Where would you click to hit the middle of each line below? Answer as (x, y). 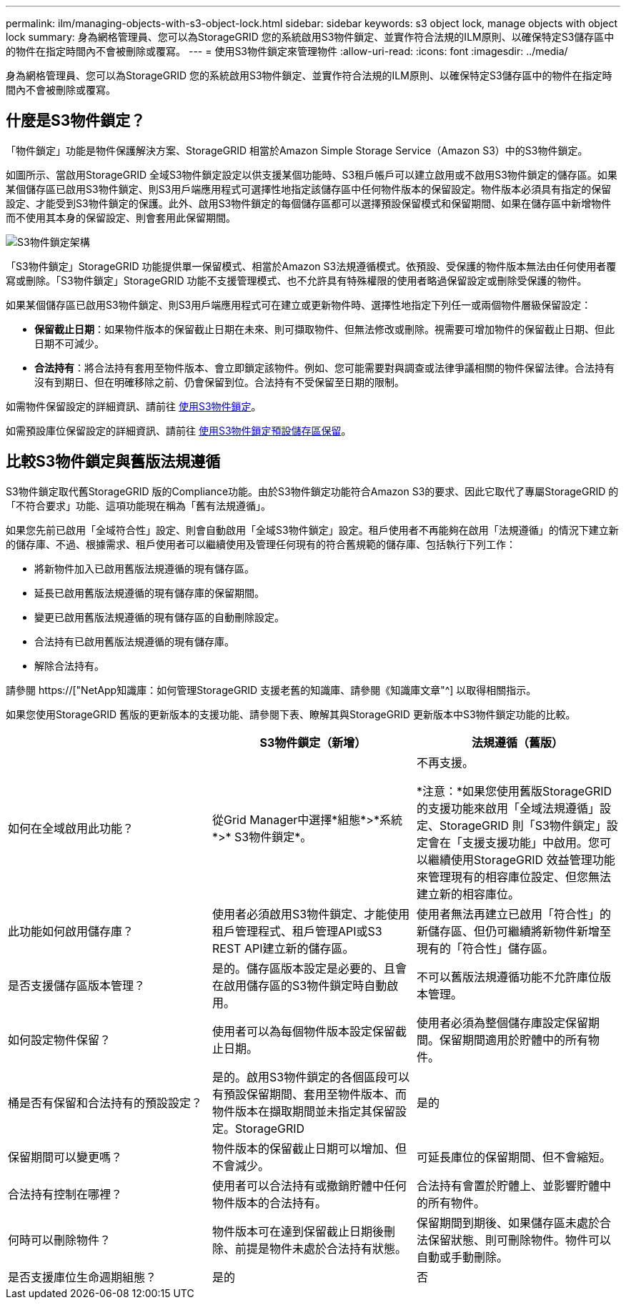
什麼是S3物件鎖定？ (76, 121)
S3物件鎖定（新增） (313, 742)
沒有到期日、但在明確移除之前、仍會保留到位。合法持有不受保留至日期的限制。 (219, 382)
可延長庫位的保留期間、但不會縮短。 (513, 1157)
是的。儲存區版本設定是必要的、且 (303, 968)
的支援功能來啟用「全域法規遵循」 (508, 808)
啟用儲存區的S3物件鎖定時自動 (305, 985)
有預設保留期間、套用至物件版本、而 (309, 1094)
